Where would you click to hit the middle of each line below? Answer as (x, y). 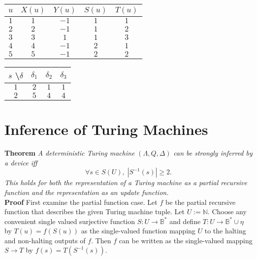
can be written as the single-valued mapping (186, 240)
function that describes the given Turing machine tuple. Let (95, 211)
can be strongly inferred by (213, 153)
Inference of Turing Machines (106, 129)
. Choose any (227, 211)
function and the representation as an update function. (87, 192)
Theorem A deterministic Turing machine (70, 153)
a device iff (21, 162)
